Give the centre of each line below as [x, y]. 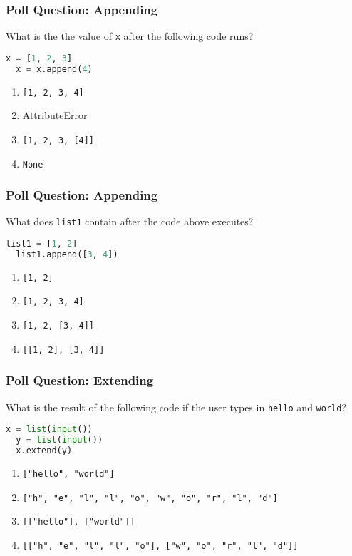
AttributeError [55, 115]
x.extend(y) [44, 451]
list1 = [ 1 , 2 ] [42, 244]
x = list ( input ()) [49, 429]
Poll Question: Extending [80, 380]
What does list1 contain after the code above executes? [130, 221]
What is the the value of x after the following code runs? [130, 36]
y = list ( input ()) [59, 440]
